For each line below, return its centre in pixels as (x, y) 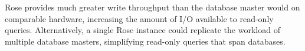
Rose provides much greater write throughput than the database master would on (152, 7)
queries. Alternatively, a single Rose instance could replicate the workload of (142, 30)
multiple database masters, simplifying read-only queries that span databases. (145, 41)
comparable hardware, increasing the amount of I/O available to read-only (139, 18)
